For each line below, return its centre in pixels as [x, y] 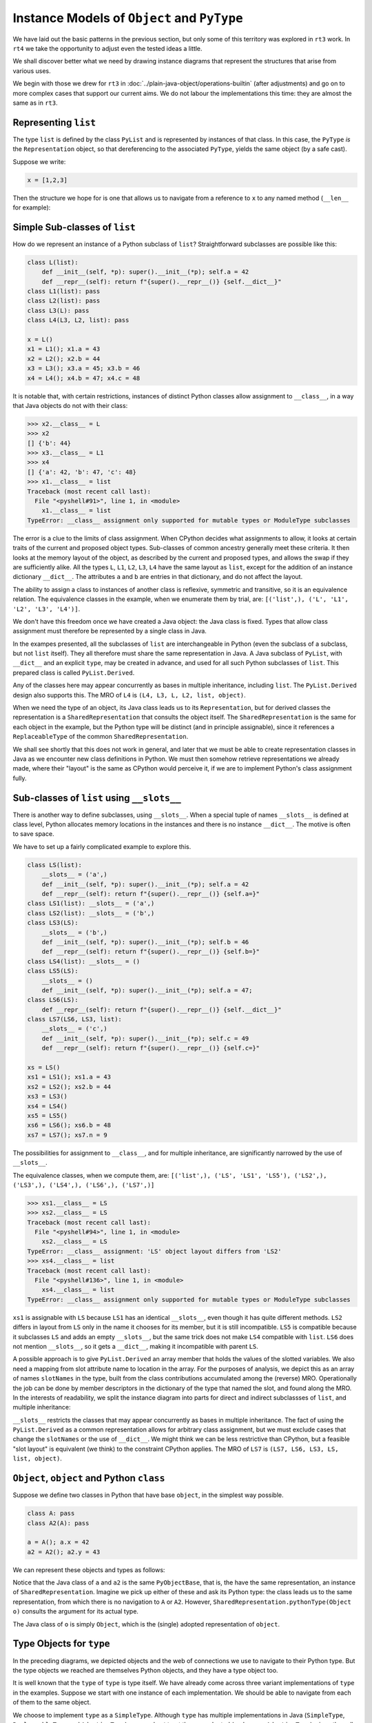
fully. [20, 778]
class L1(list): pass [64, 291]
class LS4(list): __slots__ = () [84, 961]
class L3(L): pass [58, 310]
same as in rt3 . [35, 103]
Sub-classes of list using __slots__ [97, 798]
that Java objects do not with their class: [70, 405]
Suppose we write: [39, 161]
